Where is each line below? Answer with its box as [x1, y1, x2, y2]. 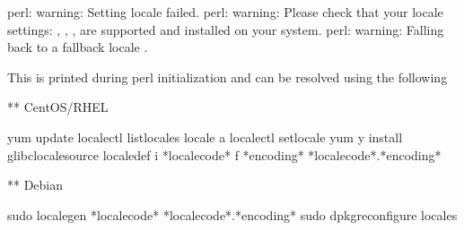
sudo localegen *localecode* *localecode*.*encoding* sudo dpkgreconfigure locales [7, 205, 458, 224]
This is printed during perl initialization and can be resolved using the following [7, 67, 448, 86]
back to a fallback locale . [7, 38, 148, 56]
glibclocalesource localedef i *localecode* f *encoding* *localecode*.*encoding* [7, 145, 442, 164]
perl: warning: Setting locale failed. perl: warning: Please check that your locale [7, 3, 443, 21]
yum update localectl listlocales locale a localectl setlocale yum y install [7, 127, 403, 146]
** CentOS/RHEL [7, 98, 109, 116]
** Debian [7, 175, 64, 194]
